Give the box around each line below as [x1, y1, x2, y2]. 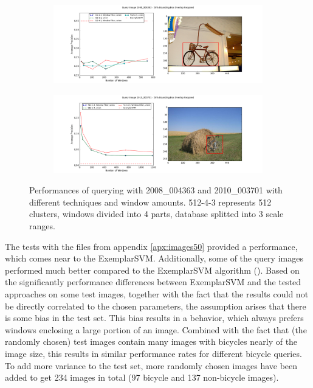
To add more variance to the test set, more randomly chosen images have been [5, 359, 298, 372]
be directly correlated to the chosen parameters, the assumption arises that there [5, 299, 306, 312]
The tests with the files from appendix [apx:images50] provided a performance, [5, 240, 298, 252]
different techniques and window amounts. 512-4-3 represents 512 [29, 195, 272, 208]
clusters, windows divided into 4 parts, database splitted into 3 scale [29, 207, 284, 220]
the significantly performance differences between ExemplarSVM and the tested [5, 275, 301, 288]
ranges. [29, 219, 55, 232]
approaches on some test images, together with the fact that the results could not [5, 287, 309, 300]
